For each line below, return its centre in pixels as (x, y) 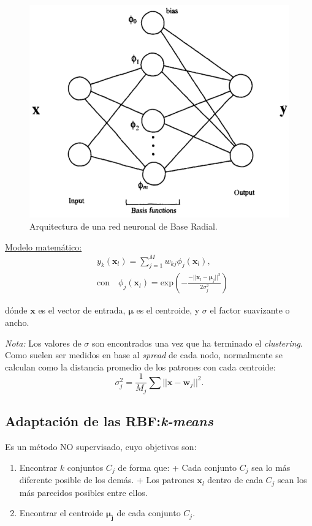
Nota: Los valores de (43, 343)
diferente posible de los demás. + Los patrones (107, 480)
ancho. (17, 322)
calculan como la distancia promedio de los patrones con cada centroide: (140, 366)
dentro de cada (235, 480)
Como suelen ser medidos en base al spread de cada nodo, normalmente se (144, 355)
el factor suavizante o (250, 310)
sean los (292, 480)
